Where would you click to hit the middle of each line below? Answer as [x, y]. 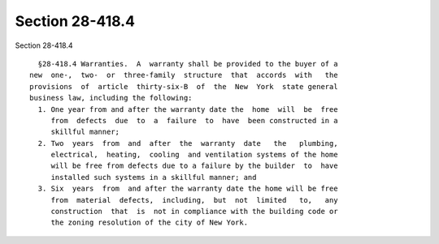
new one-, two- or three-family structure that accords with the [184, 75]
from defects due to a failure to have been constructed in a [194, 120]
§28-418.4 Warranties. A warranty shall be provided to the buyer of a [188, 64]
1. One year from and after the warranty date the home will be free [188, 109]
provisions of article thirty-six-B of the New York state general [184, 86]
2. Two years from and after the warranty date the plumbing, [188, 143]
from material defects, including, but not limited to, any [194, 200]
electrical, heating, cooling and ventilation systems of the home [194, 155]
